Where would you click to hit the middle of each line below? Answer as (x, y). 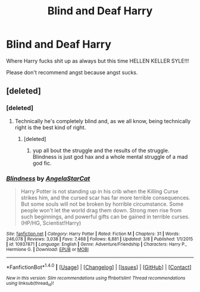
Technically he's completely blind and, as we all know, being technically (103, 121)
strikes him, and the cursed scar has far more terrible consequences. (105, 197)
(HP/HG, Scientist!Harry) (51, 223)
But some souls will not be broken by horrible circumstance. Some (102, 204)
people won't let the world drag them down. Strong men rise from (101, 210)
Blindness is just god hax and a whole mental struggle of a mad (110, 156)
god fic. (42, 163)
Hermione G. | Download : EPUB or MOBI (48, 249)
